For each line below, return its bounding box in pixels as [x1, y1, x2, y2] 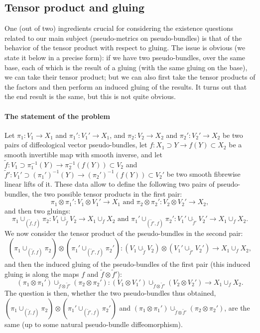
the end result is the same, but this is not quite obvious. [4, 91, 176, 102]
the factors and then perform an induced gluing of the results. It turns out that [4, 81, 247, 92]
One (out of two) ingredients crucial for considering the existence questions [4, 23, 234, 33]
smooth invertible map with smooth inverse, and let [4, 149, 162, 159]
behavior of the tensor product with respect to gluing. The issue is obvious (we [4, 42, 246, 53]
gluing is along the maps [4, 268, 79, 279]
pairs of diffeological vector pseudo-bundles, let [4, 139, 147, 150]
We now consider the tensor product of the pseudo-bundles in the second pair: [4, 227, 243, 238]
